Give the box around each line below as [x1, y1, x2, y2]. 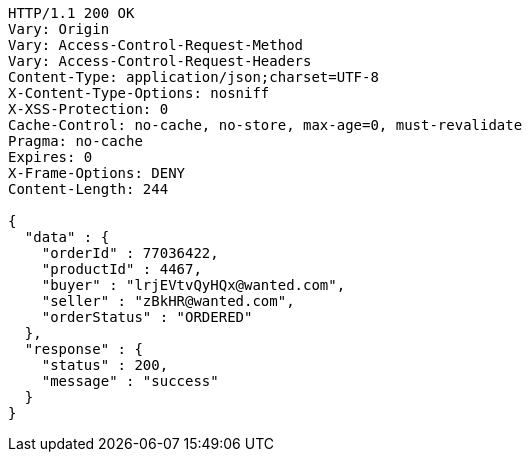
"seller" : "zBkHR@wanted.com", [41, 293, 295, 309]
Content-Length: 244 [8, 181, 169, 197]
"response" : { [24, 341, 143, 357]
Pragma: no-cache [8, 133, 143, 149]
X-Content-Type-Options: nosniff [8, 85, 270, 101]
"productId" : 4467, [41, 261, 202, 277]
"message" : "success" [41, 373, 219, 389]
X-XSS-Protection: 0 [8, 101, 169, 117]
